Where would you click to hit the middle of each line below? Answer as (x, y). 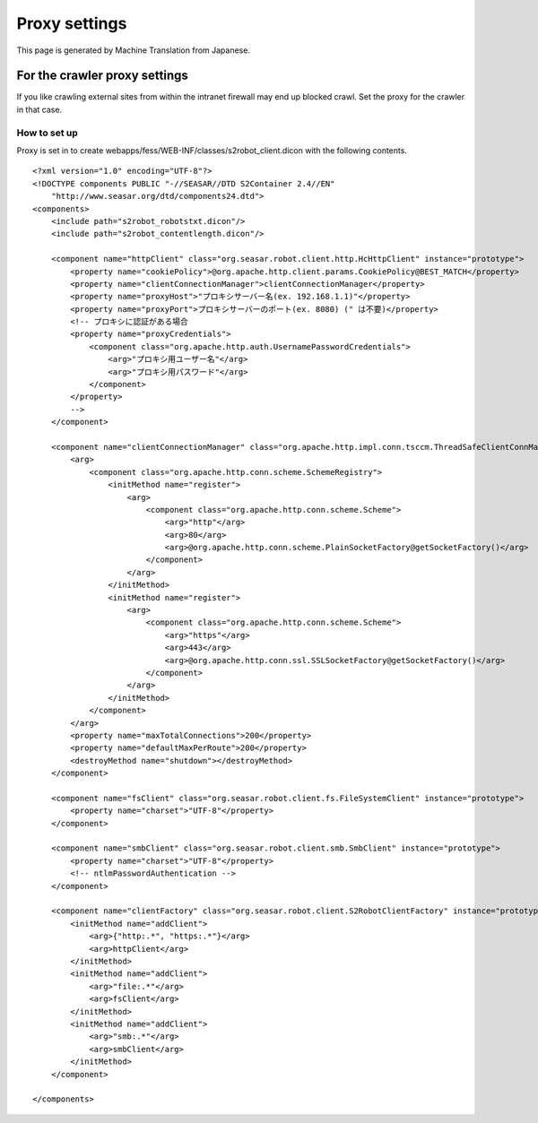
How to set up (47, 133)
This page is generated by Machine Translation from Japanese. (134, 50)
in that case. (39, 109)
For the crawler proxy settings (102, 76)
